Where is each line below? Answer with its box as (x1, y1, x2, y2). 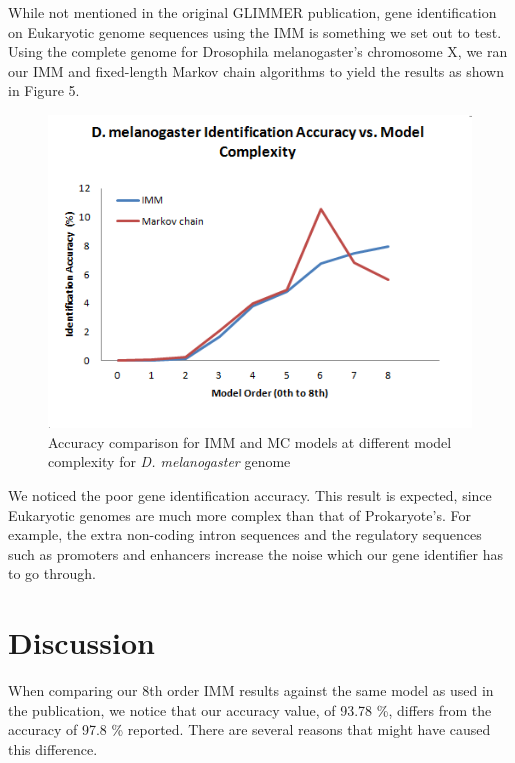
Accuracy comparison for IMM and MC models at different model (48, 431, 452, 452)
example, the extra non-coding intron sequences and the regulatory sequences (8, 524, 482, 545)
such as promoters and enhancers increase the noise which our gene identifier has (8, 543, 504, 564)
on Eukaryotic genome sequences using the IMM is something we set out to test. (8, 21, 502, 42)
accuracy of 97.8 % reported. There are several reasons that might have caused (8, 719, 491, 740)
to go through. (8, 563, 96, 584)
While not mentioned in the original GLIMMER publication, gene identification (8, 2, 497, 22)
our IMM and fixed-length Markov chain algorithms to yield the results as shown (8, 60, 505, 81)
